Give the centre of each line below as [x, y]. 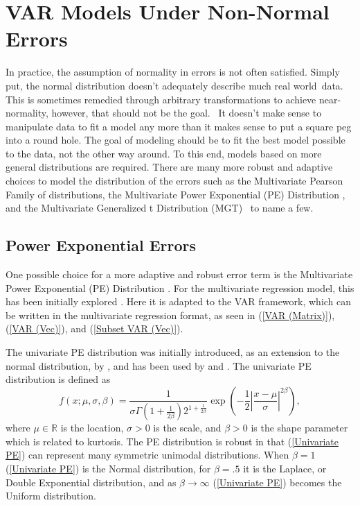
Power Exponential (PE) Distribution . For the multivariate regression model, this [180, 288]
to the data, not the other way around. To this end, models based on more [164, 153]
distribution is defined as [58, 379]
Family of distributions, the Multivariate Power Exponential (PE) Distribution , [175, 194]
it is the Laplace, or [285, 469]
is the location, [92, 428]
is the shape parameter [299, 428]
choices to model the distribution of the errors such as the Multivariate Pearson [174, 181]
